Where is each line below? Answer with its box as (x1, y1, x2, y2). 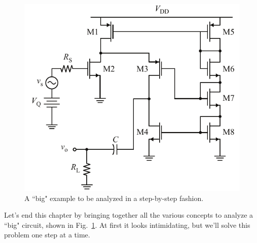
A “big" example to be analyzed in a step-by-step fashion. (24, 192, 204, 203)
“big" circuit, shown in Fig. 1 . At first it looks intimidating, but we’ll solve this (4, 219, 250, 230)
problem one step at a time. (4, 229, 90, 240)
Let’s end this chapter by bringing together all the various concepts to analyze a (4, 210, 253, 220)
